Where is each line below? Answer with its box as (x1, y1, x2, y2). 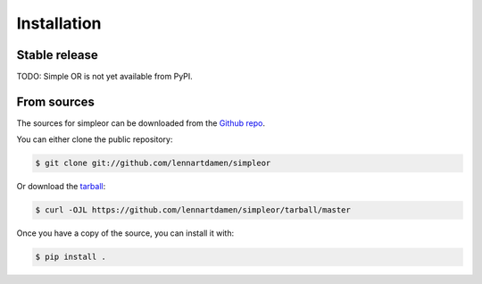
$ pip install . (35, 252, 107, 263)
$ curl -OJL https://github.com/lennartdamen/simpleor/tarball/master (35, 205, 352, 215)
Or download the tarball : (16, 181, 106, 192)
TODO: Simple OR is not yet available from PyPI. (16, 71, 194, 82)
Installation (16, 13, 102, 33)
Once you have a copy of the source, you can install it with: (16, 228, 235, 238)
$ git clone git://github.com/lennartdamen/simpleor (35, 158, 271, 169)
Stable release (16, 47, 98, 63)
